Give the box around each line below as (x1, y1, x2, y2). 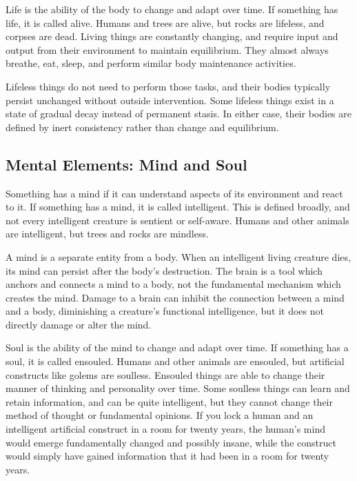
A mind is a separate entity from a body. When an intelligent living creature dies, (6, 249, 351, 264)
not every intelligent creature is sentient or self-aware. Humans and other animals (6, 213, 349, 227)
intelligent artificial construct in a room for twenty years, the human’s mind (6, 422, 325, 436)
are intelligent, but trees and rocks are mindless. (6, 226, 209, 241)
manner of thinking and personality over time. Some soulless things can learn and (6, 381, 350, 395)
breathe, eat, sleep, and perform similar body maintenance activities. (6, 56, 296, 70)
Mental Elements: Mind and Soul (6, 153, 247, 175)
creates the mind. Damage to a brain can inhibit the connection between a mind (6, 290, 345, 304)
